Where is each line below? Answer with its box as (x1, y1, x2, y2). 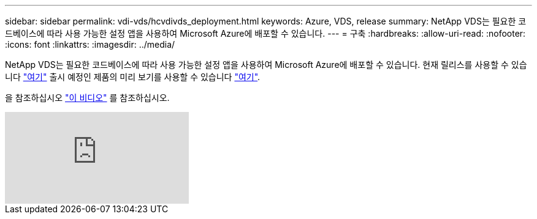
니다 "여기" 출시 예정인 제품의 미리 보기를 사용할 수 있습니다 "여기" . (5, 72, 261, 82)
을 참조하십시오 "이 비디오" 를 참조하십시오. (5, 92, 170, 103)
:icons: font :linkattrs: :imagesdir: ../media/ (5, 39, 175, 50)
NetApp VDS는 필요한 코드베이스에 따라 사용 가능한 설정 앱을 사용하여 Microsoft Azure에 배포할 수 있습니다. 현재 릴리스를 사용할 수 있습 (5, 59, 527, 70)
